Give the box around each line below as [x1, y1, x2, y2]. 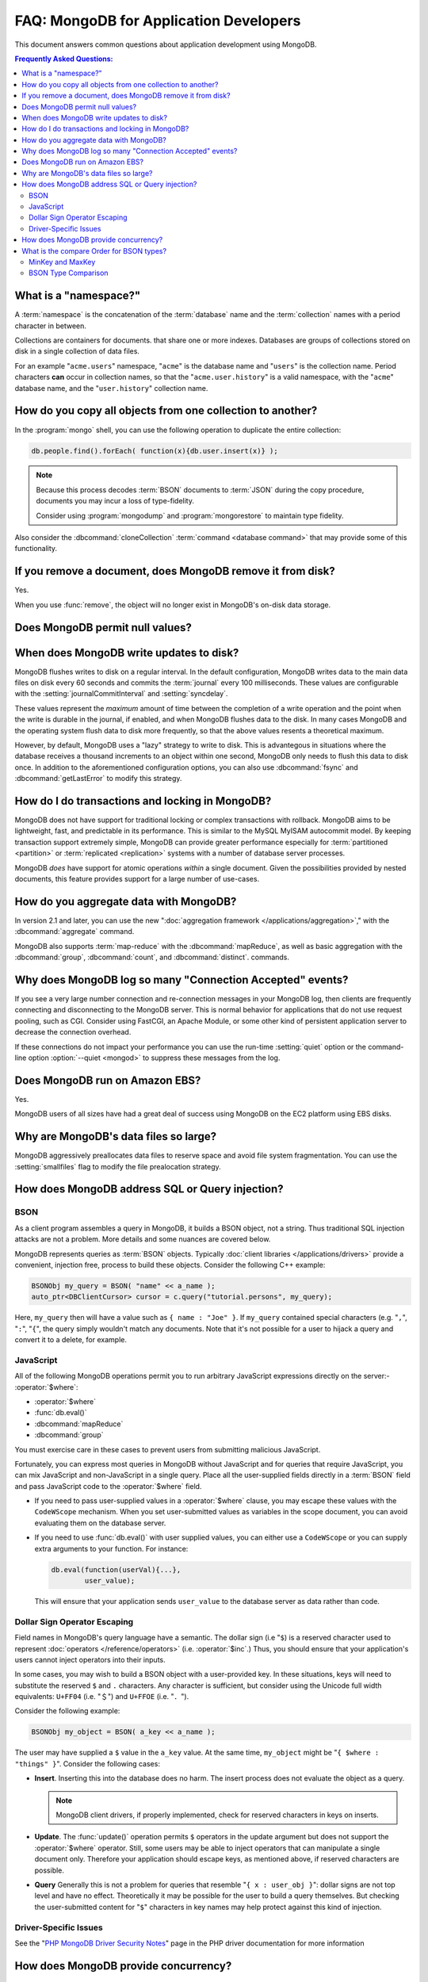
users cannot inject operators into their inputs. [14, 1655, 166, 1664]
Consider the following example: [14, 1706, 120, 1716]
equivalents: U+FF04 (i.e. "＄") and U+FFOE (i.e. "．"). [14, 1692, 189, 1701]
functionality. [14, 544, 58, 553]
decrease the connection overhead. [14, 1027, 132, 1037]
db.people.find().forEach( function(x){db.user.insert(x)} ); [31, 446, 278, 455]
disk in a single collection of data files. [14, 346, 140, 356]
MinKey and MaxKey [29, 257, 96, 266]
